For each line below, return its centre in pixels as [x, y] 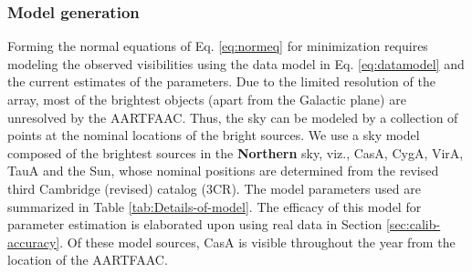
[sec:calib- [413, 224]
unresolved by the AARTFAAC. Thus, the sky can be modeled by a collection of [233, 117]
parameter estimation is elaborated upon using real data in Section [195, 224]
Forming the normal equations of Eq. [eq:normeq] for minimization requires [218, 46]
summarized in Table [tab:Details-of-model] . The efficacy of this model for [215, 206]
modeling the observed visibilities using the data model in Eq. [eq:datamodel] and [236, 63]
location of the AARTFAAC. [88, 260]
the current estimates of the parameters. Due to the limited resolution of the [221, 81]
